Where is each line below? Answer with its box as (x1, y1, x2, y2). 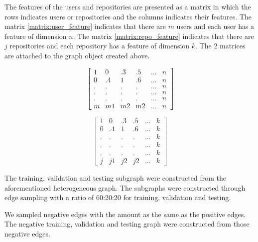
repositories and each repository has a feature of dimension (9, 40, 190, 51)
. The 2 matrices (195, 40, 246, 51)
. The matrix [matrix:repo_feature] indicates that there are (73, 30, 254, 41)
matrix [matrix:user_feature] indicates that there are (4, 21, 166, 31)
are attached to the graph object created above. (4, 50, 150, 60)
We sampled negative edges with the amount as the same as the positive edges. (4, 209, 246, 219)
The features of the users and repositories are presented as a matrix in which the (4, 1, 251, 11)
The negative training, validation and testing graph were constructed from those (4, 219, 250, 229)
